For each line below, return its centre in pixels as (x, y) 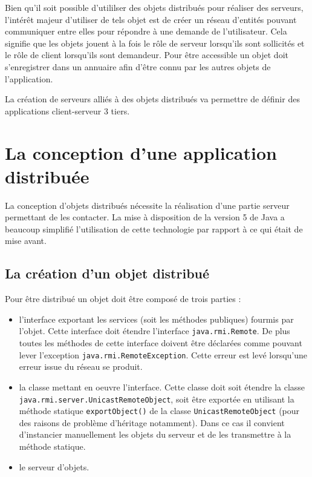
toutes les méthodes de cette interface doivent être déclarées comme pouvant (161, 343)
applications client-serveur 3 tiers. (67, 110)
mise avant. (26, 241)
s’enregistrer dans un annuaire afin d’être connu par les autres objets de (138, 66)
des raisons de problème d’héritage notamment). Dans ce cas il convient (152, 422)
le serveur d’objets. (54, 466)
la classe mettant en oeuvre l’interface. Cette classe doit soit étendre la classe (162, 387)
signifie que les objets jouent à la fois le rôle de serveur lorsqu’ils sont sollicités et (155, 43)
